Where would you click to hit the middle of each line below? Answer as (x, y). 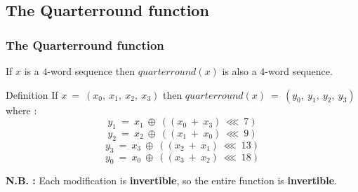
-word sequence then (91, 71)
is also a (239, 71)
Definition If (32, 94)
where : (21, 110)
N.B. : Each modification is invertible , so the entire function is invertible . (171, 180)
